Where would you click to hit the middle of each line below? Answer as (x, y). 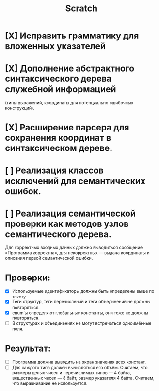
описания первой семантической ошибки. (49, 258)
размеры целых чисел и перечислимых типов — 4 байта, (72, 372)
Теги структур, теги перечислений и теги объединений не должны (81, 302)
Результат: (28, 348)
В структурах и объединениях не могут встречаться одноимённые (82, 323)
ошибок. (23, 191)
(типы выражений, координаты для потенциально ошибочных (69, 103)
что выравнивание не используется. (50, 383)
